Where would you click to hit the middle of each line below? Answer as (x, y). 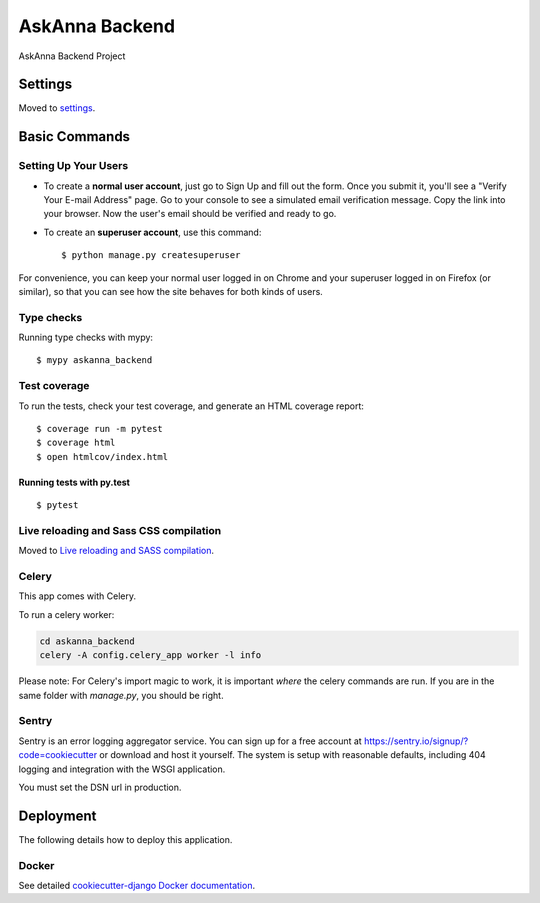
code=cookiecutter (58, 755)
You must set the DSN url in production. (100, 787)
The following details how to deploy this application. (125, 839)
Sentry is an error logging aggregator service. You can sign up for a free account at (190, 741)
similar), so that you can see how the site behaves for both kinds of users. (171, 291)
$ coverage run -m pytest (100, 429)
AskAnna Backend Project (72, 56)
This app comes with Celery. (77, 596)
